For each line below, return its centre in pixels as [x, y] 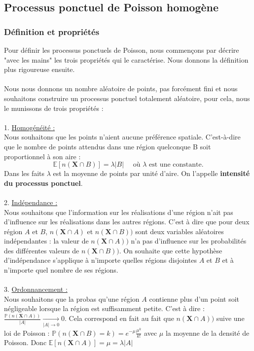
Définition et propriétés [52, 31]
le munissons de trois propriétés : [54, 108]
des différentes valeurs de [42, 250]
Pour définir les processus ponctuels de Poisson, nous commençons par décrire [122, 50]
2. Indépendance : [31, 202]
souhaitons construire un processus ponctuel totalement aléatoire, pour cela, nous [127, 98]
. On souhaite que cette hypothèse [171, 250]
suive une [230, 318]
